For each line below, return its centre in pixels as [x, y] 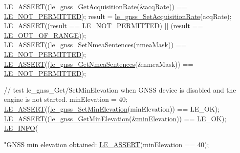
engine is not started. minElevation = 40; [66, 99]
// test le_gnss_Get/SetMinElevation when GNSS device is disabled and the [120, 89]
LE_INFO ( [21, 128]
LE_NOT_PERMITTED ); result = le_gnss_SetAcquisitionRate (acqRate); [118, 16]
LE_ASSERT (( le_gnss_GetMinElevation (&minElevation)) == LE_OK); [115, 118]
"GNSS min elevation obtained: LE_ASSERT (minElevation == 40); [107, 144]
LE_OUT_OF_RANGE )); [45, 35]
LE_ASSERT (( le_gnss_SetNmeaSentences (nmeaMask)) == [95, 45]
